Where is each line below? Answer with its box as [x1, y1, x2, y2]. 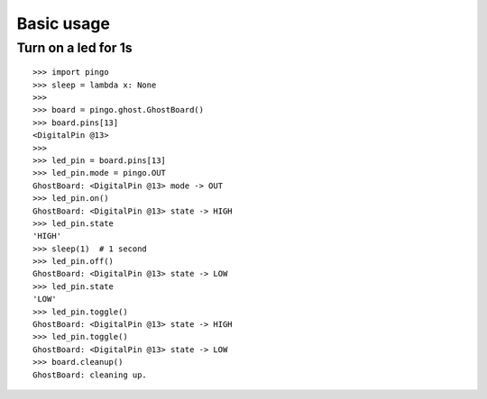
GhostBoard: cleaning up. [32, 369, 148, 380]
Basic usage [16, 14, 110, 33]
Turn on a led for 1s [16, 40, 133, 56]
